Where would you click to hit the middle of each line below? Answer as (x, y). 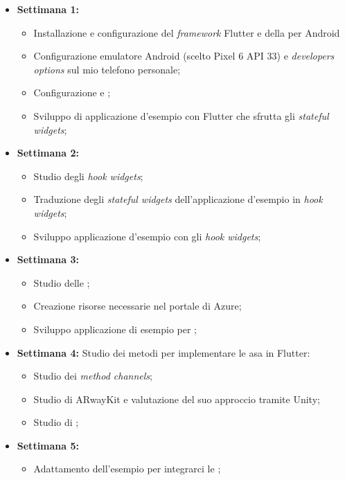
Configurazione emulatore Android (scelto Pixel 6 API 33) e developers (184, 56)
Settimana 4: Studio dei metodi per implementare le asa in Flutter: (163, 352)
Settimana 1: (48, 9)
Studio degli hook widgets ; (88, 176)
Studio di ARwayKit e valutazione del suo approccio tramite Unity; (177, 399)
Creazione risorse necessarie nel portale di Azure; (138, 306)
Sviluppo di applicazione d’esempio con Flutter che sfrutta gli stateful (181, 115)
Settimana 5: (48, 445)
